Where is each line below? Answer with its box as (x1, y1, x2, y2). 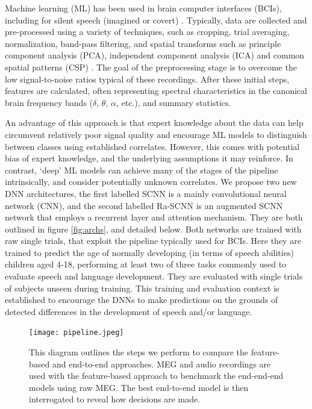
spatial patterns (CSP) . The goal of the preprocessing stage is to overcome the (5, 60, 297, 73)
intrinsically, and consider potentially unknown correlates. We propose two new (5, 175, 297, 188)
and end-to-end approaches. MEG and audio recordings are (52, 357, 271, 370)
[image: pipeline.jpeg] (29, 328, 124, 337)
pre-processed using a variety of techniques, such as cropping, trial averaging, (5, 25, 290, 38)
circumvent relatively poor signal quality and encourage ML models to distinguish (5, 128, 307, 140)
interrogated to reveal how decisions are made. (29, 393, 201, 405)
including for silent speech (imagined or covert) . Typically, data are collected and (5, 13, 307, 26)
